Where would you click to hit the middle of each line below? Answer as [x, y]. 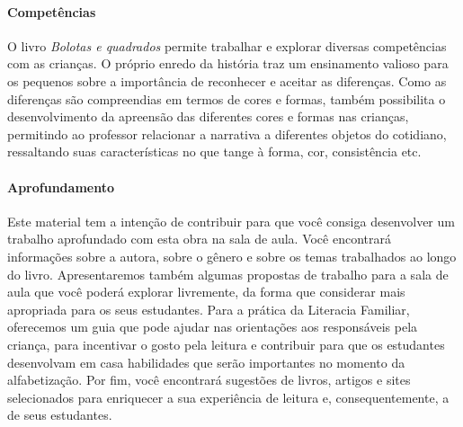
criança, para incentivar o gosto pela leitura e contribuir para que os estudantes [226, 344]
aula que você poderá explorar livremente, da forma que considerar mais [206, 292]
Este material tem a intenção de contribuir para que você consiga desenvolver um [231, 221]
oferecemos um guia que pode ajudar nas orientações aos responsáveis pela [213, 327]
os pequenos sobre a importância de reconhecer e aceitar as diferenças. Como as [227, 80]
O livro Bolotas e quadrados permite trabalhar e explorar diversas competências [227, 45]
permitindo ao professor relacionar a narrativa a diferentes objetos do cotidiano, [227, 133]
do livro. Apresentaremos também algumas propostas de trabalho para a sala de [228, 274]
